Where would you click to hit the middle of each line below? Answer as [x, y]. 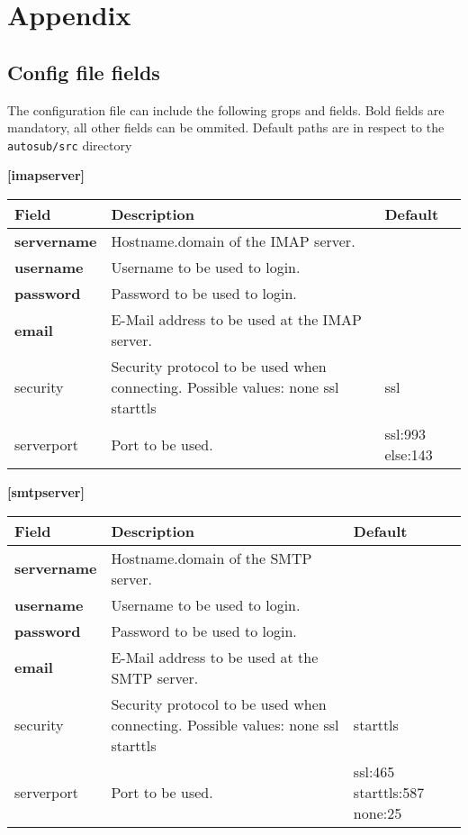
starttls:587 [389, 792]
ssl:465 [374, 771]
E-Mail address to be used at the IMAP [236, 320]
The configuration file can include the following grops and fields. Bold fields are [226, 109]
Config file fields [84, 72]
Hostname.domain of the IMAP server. [233, 241]
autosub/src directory [70, 145]
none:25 [378, 812]
